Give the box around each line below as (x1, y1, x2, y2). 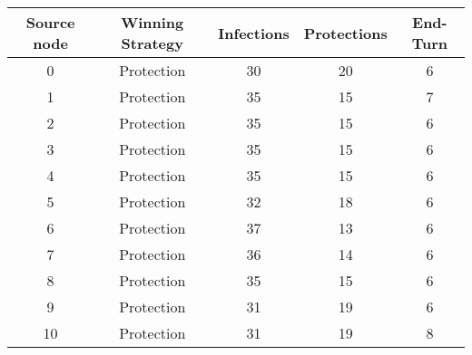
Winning (121, 12, 184, 33)
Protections (303, 22, 388, 43)
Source (25, 12, 75, 33)
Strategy (121, 33, 183, 53)
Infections (218, 22, 290, 43)
